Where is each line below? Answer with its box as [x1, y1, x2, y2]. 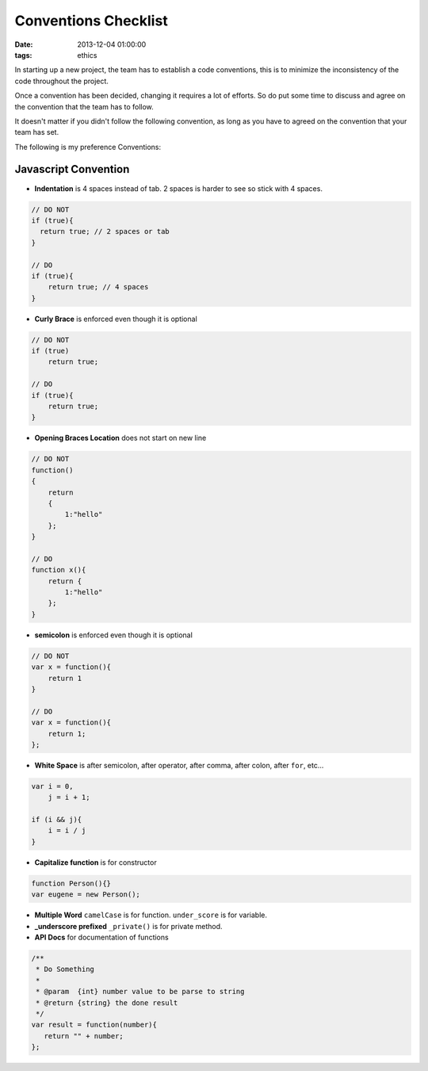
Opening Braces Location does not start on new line [34, 433, 207, 443]
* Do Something [36, 965, 95, 974]
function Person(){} [31, 878, 111, 888]
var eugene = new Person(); [31, 890, 140, 899]
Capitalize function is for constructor [34, 857, 158, 867]
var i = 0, [31, 782, 74, 790]
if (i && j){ [31, 815, 82, 824]
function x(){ [31, 565, 86, 575]
